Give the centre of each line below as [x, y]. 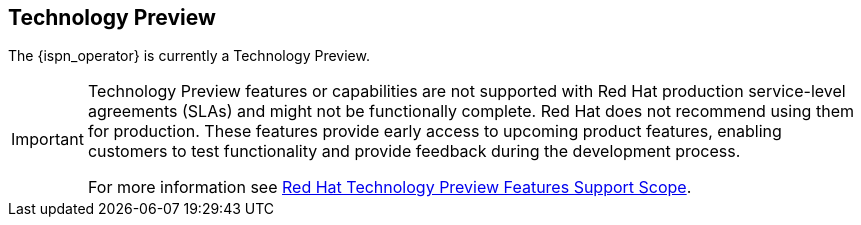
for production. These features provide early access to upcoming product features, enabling [434, 131]
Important [47, 139]
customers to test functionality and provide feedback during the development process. [414, 151]
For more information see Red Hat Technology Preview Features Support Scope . [389, 187]
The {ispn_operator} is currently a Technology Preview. [189, 56]
